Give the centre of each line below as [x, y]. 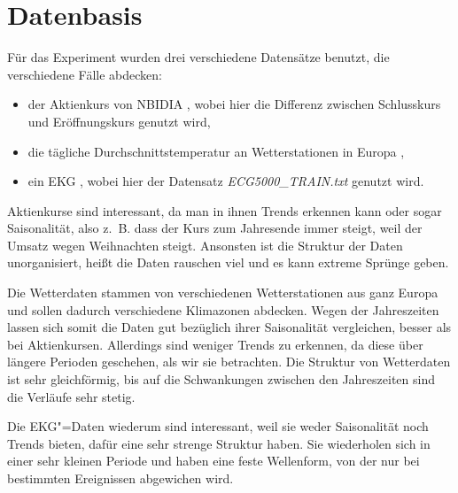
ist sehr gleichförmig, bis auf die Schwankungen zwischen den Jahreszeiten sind [221, 379]
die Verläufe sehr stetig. [71, 396]
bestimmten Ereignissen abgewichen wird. [120, 478]
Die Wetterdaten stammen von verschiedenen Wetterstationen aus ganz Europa [223, 293]
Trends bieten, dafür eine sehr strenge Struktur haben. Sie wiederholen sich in [219, 443]
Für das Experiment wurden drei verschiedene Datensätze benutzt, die [198, 57]
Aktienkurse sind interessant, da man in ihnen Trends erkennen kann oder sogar [225, 210]
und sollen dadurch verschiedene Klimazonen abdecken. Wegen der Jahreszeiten [223, 309]
